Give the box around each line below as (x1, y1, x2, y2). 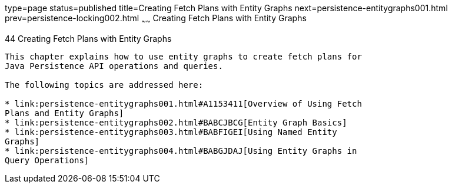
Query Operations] (5, 155, 89, 165)
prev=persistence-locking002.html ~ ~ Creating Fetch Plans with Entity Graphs (5, 13, 307, 25)
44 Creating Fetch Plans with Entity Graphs (5, 33, 172, 44)
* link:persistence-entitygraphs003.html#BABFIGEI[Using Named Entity (5, 127, 337, 137)
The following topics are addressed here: (5, 80, 204, 90)
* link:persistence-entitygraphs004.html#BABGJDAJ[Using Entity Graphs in (5, 146, 357, 156)
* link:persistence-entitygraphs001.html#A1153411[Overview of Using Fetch (5, 98, 362, 108)
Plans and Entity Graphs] (5, 108, 124, 118)
